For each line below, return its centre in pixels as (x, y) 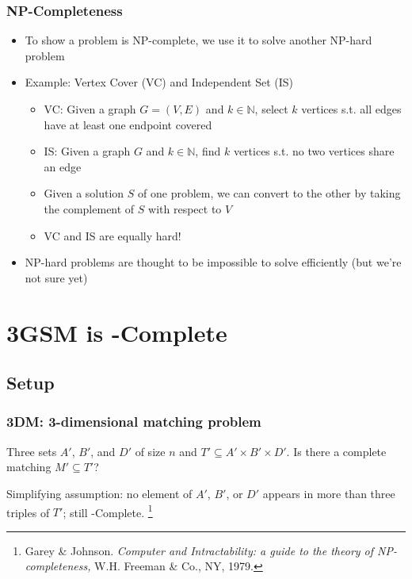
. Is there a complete (336, 451)
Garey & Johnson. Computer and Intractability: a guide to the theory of (199, 550)
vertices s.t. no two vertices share (314, 151)
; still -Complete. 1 (108, 511)
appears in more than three (329, 493)
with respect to (185, 208)
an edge (63, 166)
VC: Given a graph (90, 109)
